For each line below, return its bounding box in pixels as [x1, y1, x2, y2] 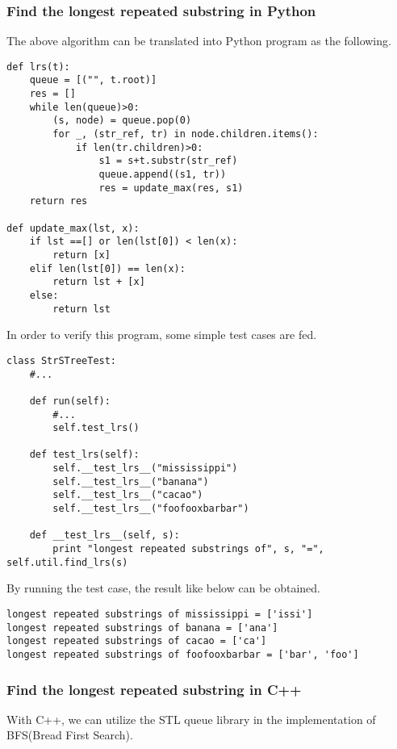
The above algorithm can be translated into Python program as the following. [6, 32, 391, 49]
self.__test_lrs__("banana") [52, 475, 209, 487]
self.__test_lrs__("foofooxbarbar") [52, 503, 249, 515]
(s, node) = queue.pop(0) [52, 115, 192, 127]
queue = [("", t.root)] [29, 74, 157, 86]
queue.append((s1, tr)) [98, 169, 227, 181]
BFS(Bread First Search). [6, 726, 133, 743]
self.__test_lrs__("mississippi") [52, 462, 238, 475]
